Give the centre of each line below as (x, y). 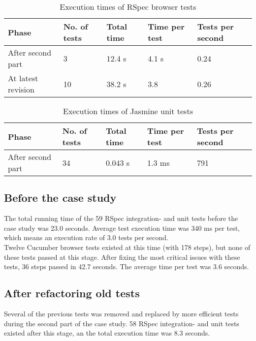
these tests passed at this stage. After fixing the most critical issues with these (122, 257)
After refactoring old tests (72, 293)
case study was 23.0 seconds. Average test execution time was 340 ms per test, (122, 228)
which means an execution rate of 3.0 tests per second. (86, 237)
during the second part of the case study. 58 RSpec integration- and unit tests (122, 323)
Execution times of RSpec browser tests (128, 7)
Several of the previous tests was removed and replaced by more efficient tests (121, 313)
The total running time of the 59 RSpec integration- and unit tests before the (121, 218)
